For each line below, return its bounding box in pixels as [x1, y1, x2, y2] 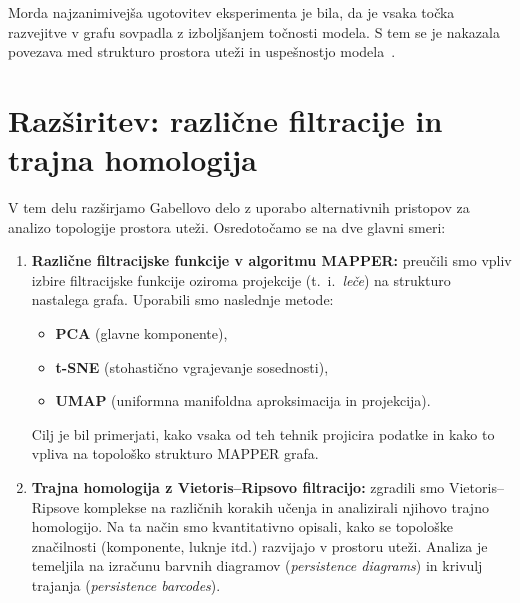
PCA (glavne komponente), [55, 323, 228, 344]
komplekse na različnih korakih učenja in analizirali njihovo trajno [83, 496, 489, 517]
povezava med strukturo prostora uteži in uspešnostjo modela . [8, 41, 396, 62]
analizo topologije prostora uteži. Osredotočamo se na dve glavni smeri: [8, 216, 446, 237]
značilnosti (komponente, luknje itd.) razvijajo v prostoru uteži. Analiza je [31, 535, 488, 556]
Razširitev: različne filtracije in [8, 99, 443, 140]
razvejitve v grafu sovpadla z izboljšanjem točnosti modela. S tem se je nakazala [8, 21, 500, 42]
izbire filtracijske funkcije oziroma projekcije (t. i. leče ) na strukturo [31, 269, 451, 290]
